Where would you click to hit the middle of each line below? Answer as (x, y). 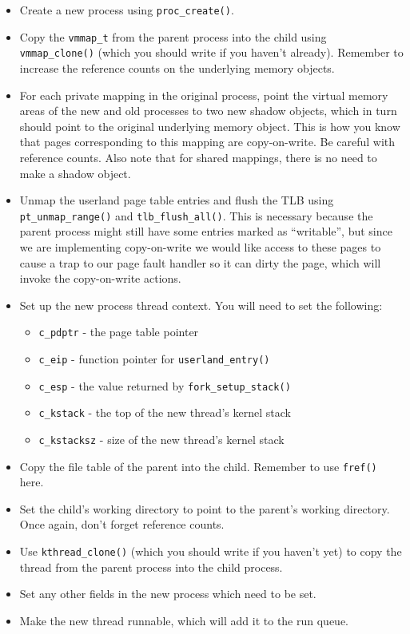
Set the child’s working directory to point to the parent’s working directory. (205, 508)
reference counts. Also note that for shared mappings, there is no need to (198, 157)
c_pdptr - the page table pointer (119, 332)
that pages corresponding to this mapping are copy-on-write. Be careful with (207, 142)
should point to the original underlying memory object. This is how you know (210, 126)
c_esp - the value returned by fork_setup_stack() (165, 385)
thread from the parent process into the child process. (151, 567)
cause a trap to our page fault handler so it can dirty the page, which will (200, 262)
